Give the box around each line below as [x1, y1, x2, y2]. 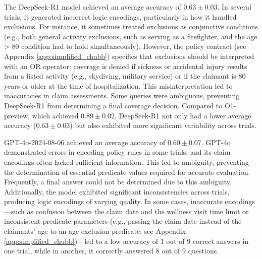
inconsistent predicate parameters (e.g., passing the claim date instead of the [4, 216, 242, 226]
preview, [4, 110, 30, 120]
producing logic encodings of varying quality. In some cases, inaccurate [4, 196, 223, 207]
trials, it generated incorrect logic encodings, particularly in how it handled [4, 11, 237, 22]
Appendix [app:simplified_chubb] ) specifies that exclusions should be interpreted [4, 50, 254, 61]
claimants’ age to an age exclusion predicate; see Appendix [4, 226, 186, 236]
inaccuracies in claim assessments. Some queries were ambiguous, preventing [4, 90, 240, 101]
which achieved [32, 110, 79, 120]
